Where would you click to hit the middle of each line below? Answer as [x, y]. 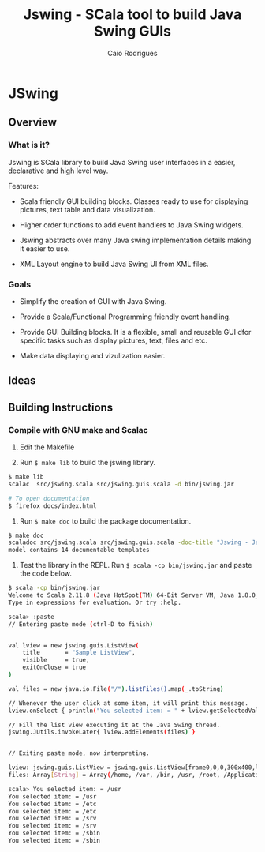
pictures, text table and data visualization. [87, 209]
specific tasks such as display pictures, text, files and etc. [113, 340]
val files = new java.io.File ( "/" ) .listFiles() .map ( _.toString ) [116, 689]
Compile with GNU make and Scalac [78, 430]
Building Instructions [61, 407]
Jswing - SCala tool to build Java [132, 15]
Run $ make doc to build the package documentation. [105, 521]
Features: [24, 186]
